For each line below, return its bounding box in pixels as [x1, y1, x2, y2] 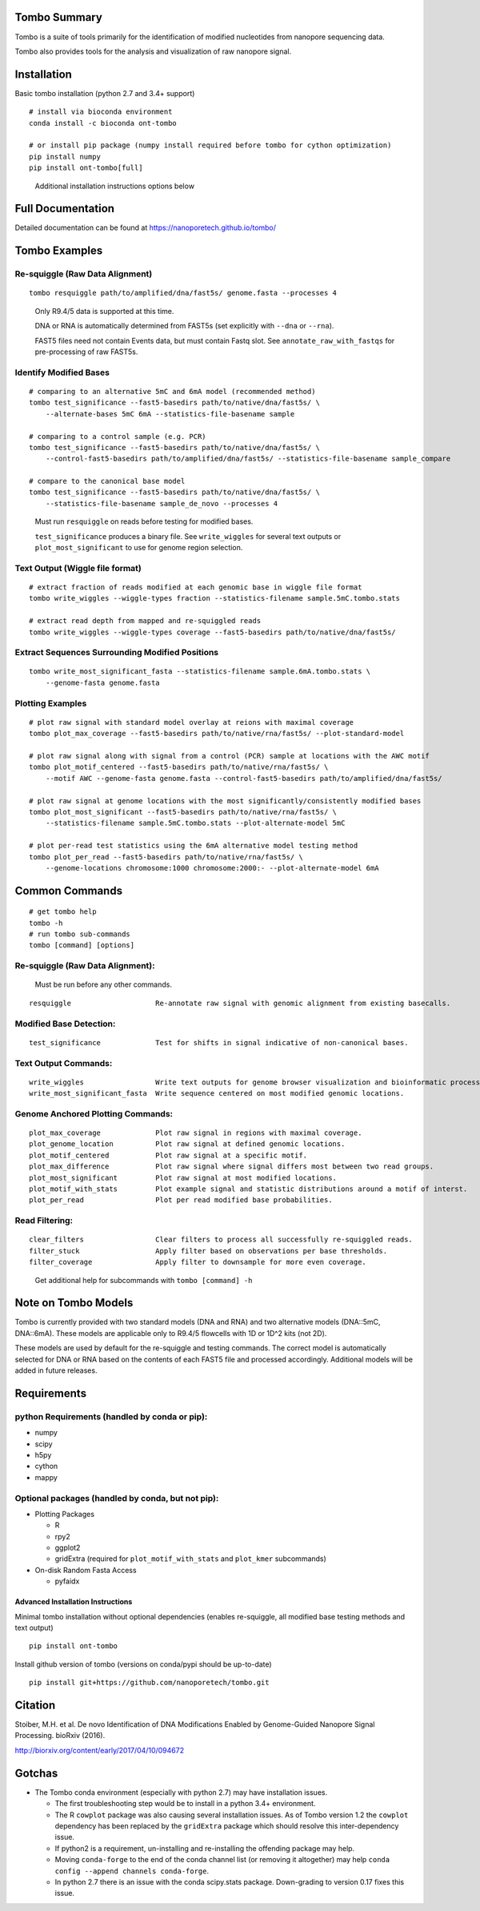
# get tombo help [29, 907, 97, 916]
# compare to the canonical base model [29, 477, 186, 486]
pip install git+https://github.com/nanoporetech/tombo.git [29, 1678, 270, 1688]
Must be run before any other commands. [34, 980, 172, 989]
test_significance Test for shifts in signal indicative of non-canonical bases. [29, 1038, 409, 1047]
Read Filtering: [14, 1215, 74, 1226]
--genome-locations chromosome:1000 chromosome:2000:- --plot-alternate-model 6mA [45, 863, 379, 872]
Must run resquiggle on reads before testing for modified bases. [34, 517, 254, 526]
